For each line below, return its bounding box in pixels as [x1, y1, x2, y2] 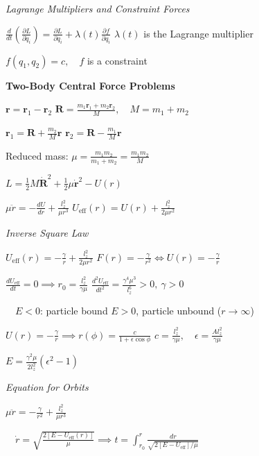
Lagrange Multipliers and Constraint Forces [6, 1, 190, 15]
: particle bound [40, 303, 108, 317]
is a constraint [87, 53, 148, 67]
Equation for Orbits [6, 380, 89, 394]
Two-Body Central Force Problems [6, 78, 175, 92]
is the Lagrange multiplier [143, 26, 253, 40]
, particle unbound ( [136, 303, 222, 317]
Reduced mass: [6, 148, 69, 162]
